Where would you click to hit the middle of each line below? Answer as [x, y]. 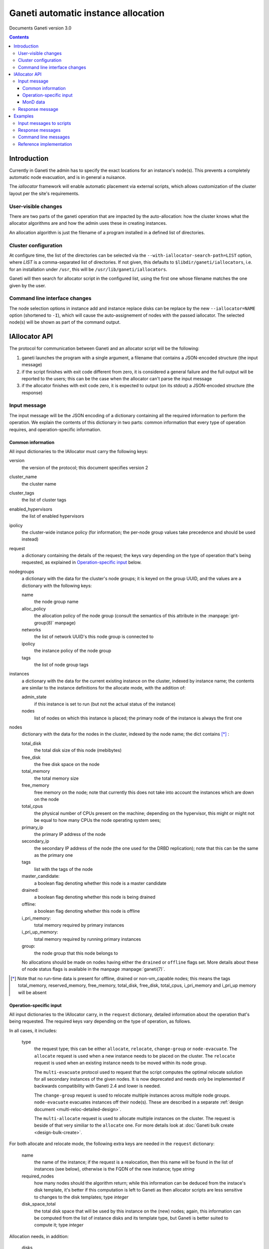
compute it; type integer [59, 1225]
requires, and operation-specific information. [55, 429]
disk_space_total [39, 1204]
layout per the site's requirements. [44, 193]
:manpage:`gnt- [223, 616]
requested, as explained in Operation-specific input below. [82, 563]
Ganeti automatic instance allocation [87, 13]
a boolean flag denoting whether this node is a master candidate [100, 883]
